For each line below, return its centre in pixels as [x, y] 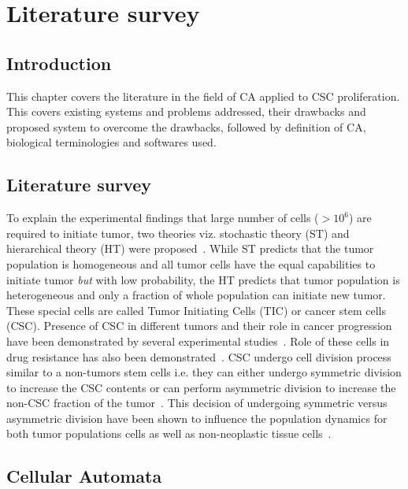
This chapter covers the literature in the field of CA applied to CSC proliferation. [203, 96]
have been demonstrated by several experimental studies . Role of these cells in [198, 341]
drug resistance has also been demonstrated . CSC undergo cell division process [199, 356]
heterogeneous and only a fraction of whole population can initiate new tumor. [196, 295]
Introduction [59, 63]
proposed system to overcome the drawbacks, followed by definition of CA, [186, 126]
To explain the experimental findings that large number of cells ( [163, 218]
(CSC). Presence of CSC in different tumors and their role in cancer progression [199, 326]
